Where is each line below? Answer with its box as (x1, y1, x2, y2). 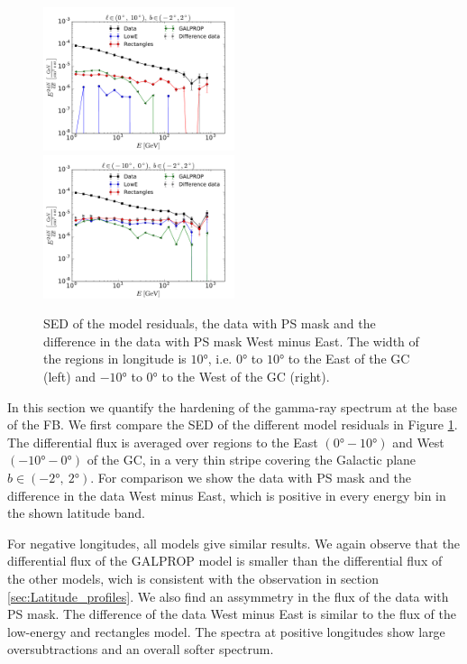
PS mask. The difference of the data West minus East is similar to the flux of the (7, 604, 456, 623)
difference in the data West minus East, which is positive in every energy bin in (7, 485, 446, 504)
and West (392, 432, 444, 451)
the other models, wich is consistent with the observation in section (7, 568, 379, 587)
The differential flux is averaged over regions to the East (7, 432, 318, 451)
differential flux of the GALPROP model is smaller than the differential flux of (7, 551, 443, 570)
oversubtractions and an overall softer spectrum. (7, 640, 274, 659)
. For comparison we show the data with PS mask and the (90, 467, 412, 486)
